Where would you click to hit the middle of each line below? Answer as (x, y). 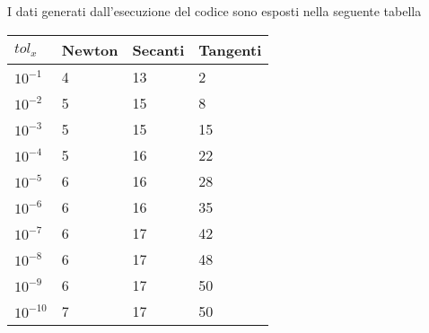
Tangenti (230, 49)
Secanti (158, 49)
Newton (90, 49)
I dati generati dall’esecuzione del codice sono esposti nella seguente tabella (214, 11)
